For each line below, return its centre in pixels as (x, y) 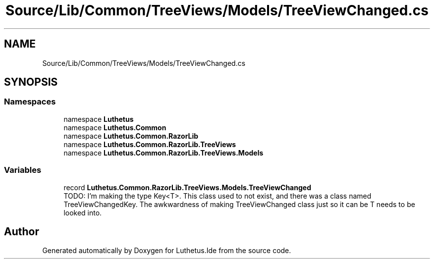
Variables (23, 170)
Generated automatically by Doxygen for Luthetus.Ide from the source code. (167, 251)
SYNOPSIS (31, 82)
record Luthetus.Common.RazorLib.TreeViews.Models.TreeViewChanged (187, 187)
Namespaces (30, 102)
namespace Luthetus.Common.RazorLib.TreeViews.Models (163, 153)
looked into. (83, 212)
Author (22, 231)
